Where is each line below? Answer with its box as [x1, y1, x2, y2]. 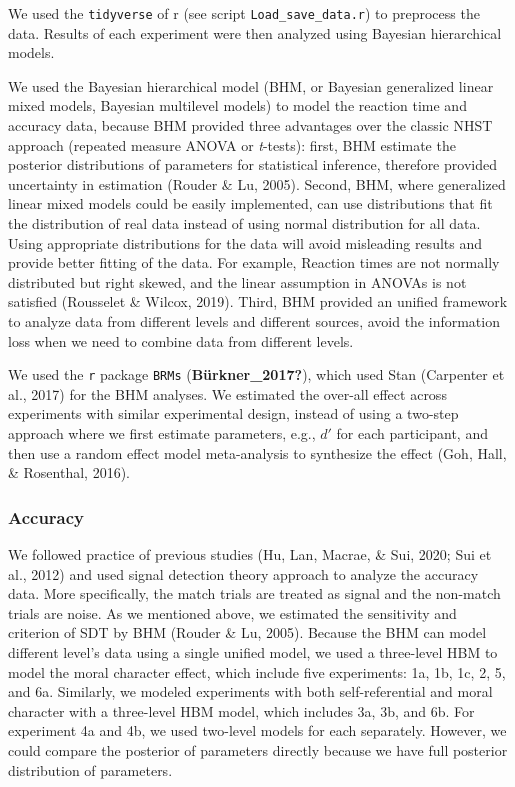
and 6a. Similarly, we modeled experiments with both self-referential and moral [8, 681, 493, 702]
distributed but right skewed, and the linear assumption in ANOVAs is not [8, 271, 467, 292]
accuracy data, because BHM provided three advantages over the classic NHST [8, 115, 493, 136]
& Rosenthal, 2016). [8, 462, 130, 483]
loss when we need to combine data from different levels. [8, 330, 354, 351]
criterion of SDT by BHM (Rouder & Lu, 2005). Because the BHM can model [8, 622, 487, 643]
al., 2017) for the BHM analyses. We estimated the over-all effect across [8, 383, 447, 404]
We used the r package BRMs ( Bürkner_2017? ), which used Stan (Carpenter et [8, 364, 505, 385]
